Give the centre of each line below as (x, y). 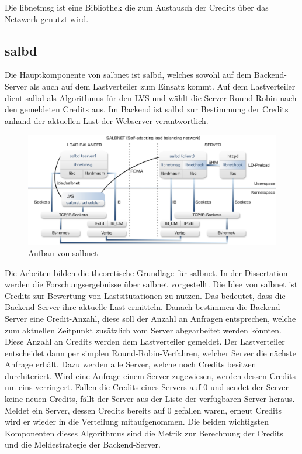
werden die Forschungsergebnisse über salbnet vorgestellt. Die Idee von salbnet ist (151, 284)
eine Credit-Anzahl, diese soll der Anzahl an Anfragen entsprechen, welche (163, 318)
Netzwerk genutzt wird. (47, 18)
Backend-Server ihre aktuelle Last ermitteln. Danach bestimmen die (126, 307)
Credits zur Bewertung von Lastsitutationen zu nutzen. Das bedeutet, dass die (145, 295)
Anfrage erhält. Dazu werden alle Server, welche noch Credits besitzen (131, 364)
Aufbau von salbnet (63, 252)
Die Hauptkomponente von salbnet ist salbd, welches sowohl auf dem (128, 75)
